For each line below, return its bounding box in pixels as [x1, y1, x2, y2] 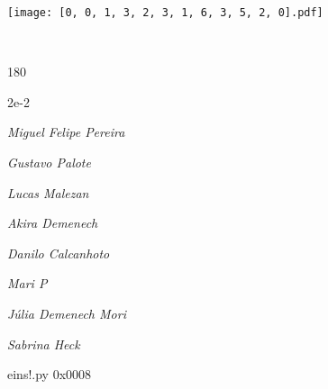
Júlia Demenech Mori [7, 304, 126, 322]
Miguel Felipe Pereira [7, 122, 125, 141]
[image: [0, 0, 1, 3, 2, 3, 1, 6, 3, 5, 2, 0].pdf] [7, 6, 323, 19]
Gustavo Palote [7, 153, 91, 172]
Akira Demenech [7, 213, 98, 232]
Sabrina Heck [7, 334, 80, 353]
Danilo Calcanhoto [7, 243, 110, 262]
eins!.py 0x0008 [7, 365, 92, 384]
